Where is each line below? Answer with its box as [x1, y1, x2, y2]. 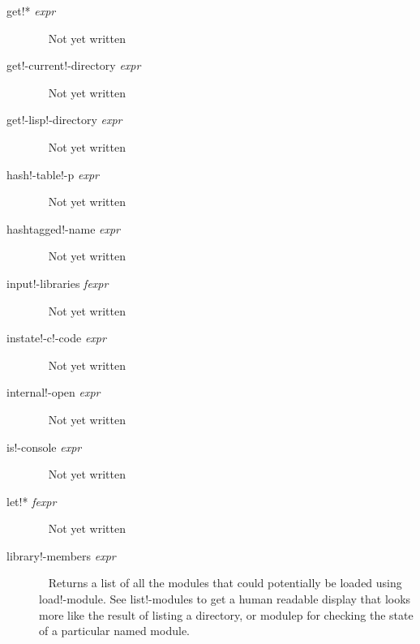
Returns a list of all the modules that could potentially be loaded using [48, 574, 402, 591]
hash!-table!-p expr [6, 165, 99, 182]
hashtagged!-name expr [6, 220, 121, 237]
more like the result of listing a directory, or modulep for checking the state [39, 606, 414, 623]
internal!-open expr [6, 384, 101, 401]
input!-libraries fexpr [6, 274, 109, 291]
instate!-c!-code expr [6, 329, 106, 346]
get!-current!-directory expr [6, 57, 141, 74]
